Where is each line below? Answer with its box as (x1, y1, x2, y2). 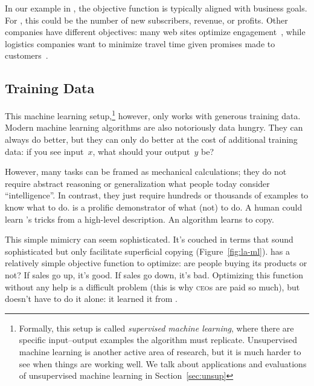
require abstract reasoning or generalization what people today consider (5, 177, 270, 189)
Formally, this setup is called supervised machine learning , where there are (19, 321, 294, 334)
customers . (5, 49, 48, 62)
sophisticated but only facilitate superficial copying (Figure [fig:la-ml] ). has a (5, 244, 290, 257)
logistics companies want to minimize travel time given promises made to (5, 37, 275, 50)
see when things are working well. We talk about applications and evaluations (19, 357, 307, 370)
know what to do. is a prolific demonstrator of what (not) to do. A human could (5, 200, 303, 213)
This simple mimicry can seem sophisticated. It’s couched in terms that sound (5, 233, 293, 246)
